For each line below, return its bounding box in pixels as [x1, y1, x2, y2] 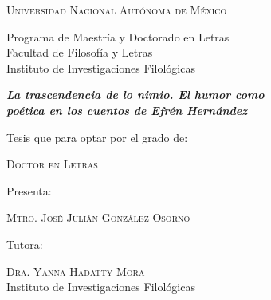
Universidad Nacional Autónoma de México [6, 2, 227, 18]
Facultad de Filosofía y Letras [6, 44, 153, 61]
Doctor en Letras [6, 156, 98, 172]
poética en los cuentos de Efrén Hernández [6, 101, 248, 118]
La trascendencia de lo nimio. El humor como [6, 86, 265, 103]
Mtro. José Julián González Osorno [6, 209, 190, 226]
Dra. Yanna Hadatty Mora [6, 262, 145, 279]
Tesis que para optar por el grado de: [6, 128, 188, 145]
